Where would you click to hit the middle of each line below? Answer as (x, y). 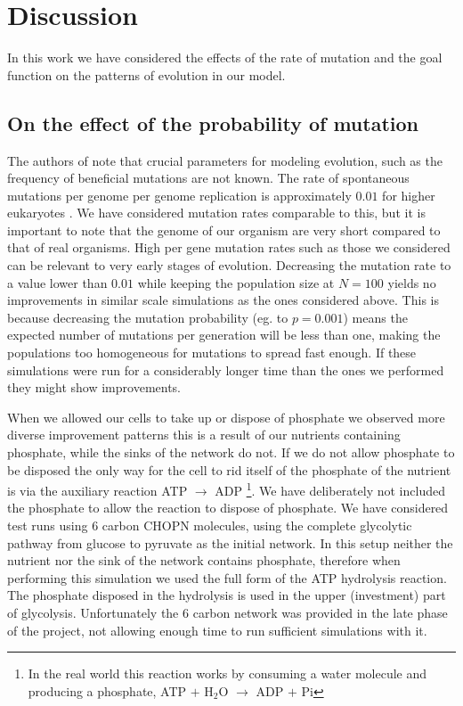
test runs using (48, 525)
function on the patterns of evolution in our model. (146, 74)
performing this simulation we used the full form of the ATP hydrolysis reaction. (227, 577)
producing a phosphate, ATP (107, 690)
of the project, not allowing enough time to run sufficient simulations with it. (217, 630)
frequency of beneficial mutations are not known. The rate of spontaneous (208, 178)
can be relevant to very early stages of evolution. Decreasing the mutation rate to (229, 265)
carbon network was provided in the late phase (320, 613)
